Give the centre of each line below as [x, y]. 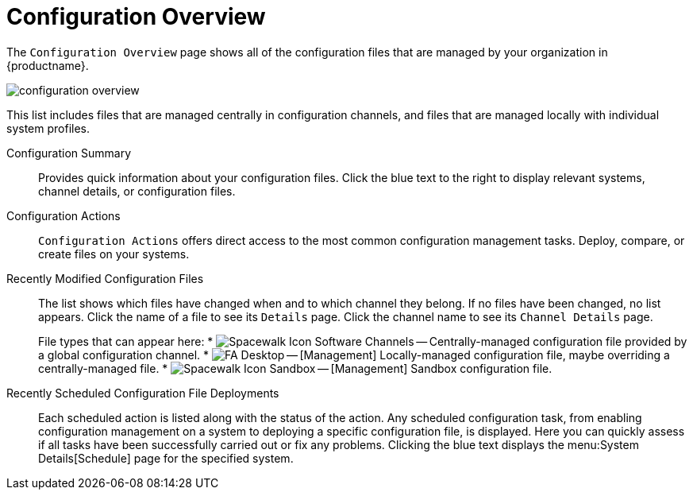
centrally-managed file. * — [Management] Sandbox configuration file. [295, 368]
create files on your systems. [114, 254]
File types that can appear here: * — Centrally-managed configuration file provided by [363, 341]
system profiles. [48, 128]
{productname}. [48, 65]
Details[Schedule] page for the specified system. [166, 458]
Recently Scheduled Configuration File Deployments [143, 393]
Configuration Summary [69, 153]
